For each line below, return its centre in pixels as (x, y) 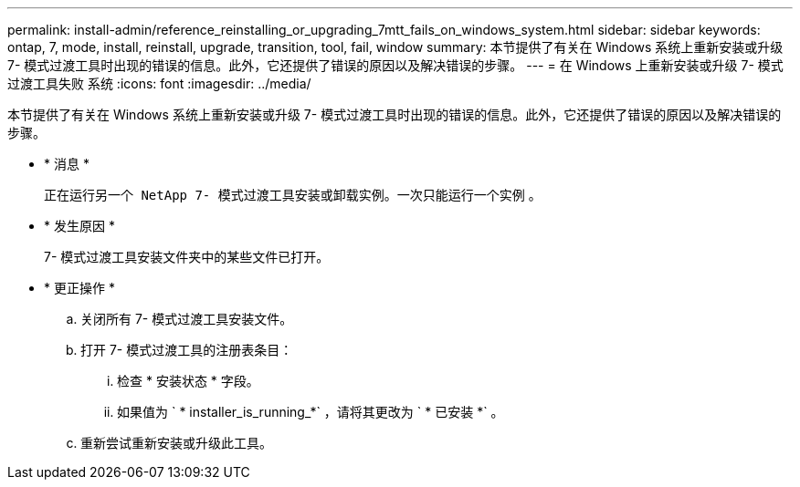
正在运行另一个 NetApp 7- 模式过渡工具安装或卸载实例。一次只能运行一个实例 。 (293, 195)
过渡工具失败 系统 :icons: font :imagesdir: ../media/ (159, 83)
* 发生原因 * (79, 226)
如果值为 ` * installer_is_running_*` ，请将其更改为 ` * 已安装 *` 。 (311, 412)
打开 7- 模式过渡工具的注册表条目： (187, 350)
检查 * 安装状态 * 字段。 (188, 381)
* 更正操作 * (79, 288)
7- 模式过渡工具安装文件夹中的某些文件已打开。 (187, 257)
